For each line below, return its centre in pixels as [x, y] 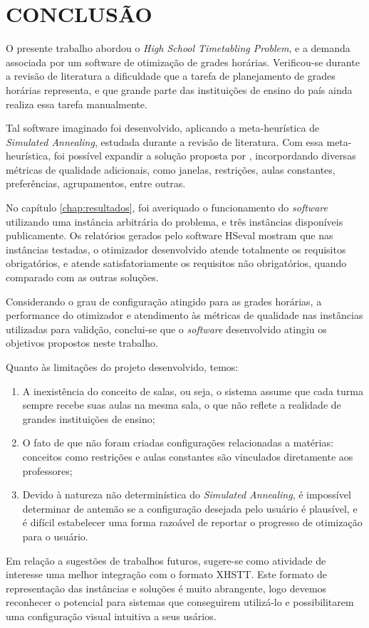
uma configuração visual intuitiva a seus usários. [111, 616]
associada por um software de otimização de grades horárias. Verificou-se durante [183, 62]
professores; [47, 470]
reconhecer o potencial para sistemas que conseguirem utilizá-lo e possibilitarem [180, 602]
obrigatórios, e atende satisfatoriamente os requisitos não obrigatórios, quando [176, 263]
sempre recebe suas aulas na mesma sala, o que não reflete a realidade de [182, 405]
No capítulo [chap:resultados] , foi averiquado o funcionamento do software [167, 208]
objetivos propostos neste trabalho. [82, 343]
